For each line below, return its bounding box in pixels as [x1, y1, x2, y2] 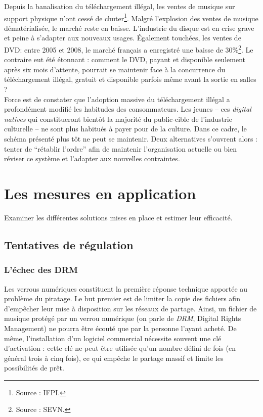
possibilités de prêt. [4, 362, 64, 373]
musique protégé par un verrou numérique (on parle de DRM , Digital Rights [4, 313, 241, 323]
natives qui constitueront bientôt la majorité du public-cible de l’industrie [4, 113, 232, 124]
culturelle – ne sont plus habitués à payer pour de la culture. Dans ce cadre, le [4, 123, 247, 134]
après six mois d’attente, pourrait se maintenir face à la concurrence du [4, 64, 226, 74]
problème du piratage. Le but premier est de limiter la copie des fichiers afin [4, 293, 240, 304]
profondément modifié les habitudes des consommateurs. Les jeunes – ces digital [4, 104, 251, 114]
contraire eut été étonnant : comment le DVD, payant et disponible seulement [4, 54, 245, 65]
